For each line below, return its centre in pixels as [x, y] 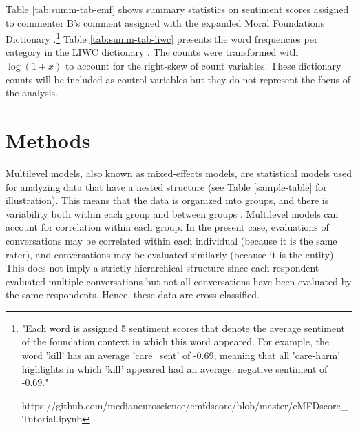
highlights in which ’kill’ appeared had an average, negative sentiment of [175, 368]
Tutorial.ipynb [52, 419]
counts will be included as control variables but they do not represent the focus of [178, 79]
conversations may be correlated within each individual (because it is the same [171, 240]
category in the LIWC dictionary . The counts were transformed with [152, 52]
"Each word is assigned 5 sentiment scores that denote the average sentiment [183, 328]
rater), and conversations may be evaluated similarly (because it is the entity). [171, 254]
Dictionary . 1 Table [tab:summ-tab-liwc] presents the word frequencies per [162, 38]
